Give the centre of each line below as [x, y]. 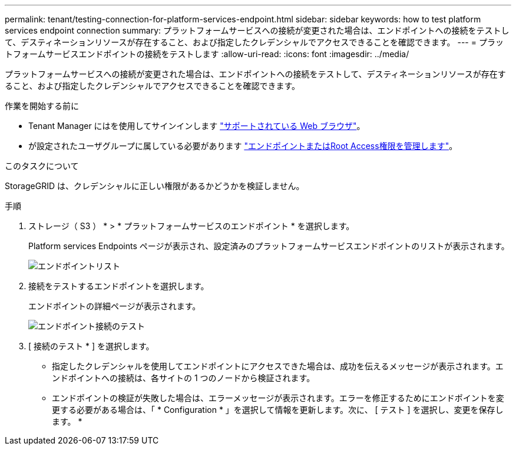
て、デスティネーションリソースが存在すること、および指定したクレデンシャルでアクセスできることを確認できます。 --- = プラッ [254, 42]
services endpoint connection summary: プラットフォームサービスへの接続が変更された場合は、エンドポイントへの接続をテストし [257, 30]
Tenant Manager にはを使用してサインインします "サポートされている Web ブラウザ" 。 [197, 126]
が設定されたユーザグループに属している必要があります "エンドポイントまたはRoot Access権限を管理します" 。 [243, 146]
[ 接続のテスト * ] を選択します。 [91, 346]
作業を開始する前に [42, 106]
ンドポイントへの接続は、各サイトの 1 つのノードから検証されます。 [183, 378]
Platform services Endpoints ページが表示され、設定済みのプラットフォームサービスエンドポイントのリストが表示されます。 [269, 246]
